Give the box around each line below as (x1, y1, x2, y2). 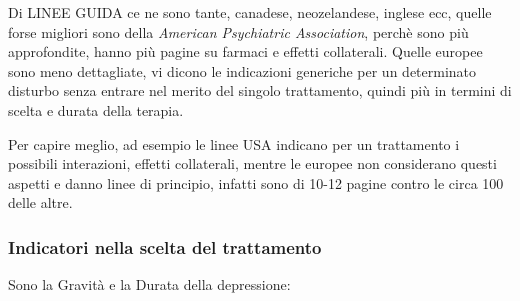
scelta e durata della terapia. (8, 99, 184, 120)
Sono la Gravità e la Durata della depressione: (8, 274, 291, 295)
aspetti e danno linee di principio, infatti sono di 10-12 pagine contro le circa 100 (8, 172, 504, 193)
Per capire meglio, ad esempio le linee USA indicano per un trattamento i (8, 133, 460, 154)
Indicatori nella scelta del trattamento (8, 234, 322, 259)
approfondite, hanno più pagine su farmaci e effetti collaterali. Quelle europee (8, 41, 483, 62)
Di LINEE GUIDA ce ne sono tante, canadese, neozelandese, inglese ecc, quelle (8, 2, 492, 22)
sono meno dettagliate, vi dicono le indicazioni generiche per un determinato (8, 60, 477, 81)
